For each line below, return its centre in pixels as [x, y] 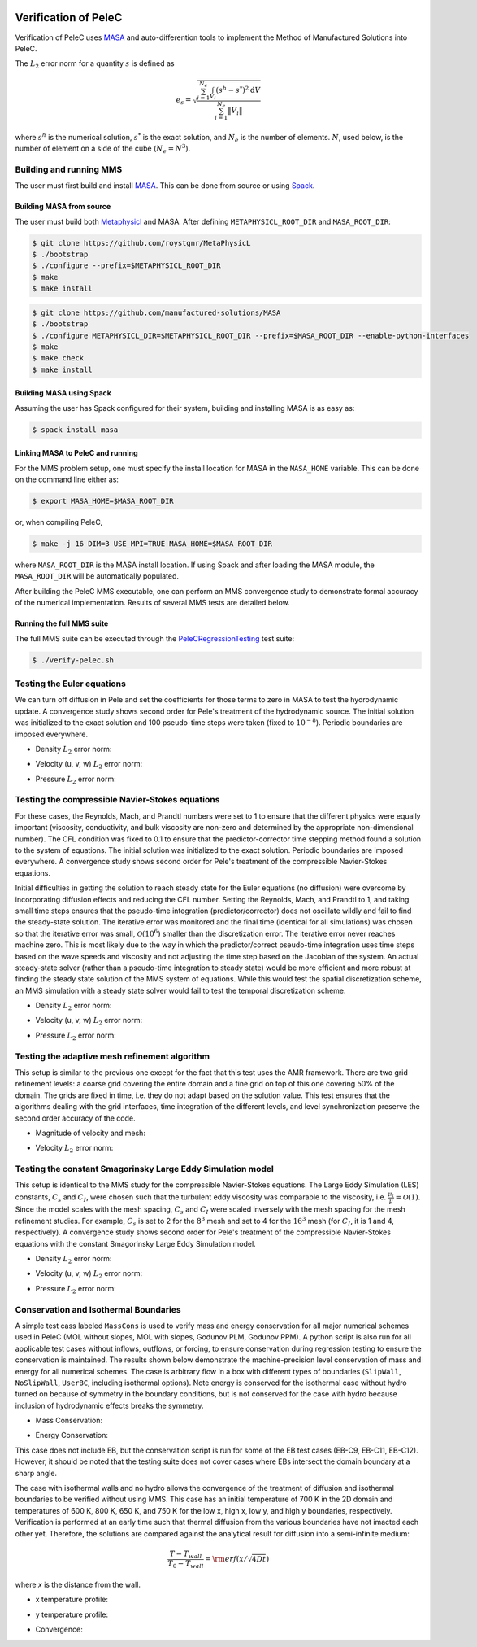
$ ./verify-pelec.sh [73, 660]
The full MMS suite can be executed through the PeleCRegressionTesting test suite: [155, 638]
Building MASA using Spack [63, 393]
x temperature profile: [72, 1600]
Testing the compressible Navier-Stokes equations [117, 800]
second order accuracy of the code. [75, 1118]
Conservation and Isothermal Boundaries [98, 1309]
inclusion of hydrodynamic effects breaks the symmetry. [109, 1405]
